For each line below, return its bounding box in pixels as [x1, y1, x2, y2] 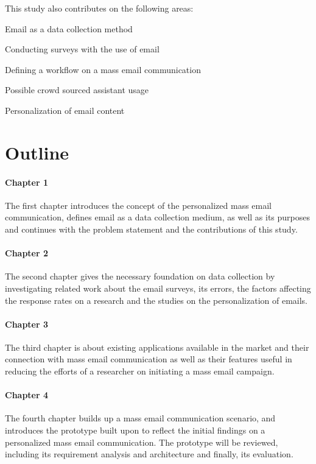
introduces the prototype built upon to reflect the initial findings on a [5, 424, 265, 437]
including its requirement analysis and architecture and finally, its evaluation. [5, 448, 293, 460]
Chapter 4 [5, 388, 49, 401]
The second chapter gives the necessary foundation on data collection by [5, 270, 275, 283]
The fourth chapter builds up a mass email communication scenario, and [5, 412, 276, 424]
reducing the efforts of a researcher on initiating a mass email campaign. [5, 365, 275, 378]
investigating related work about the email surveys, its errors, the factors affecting [5, 281, 311, 294]
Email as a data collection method [5, 22, 133, 35]
